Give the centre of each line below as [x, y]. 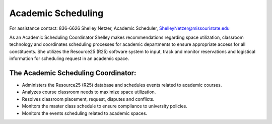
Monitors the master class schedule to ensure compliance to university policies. [105, 106]
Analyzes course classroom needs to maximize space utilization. [89, 92]
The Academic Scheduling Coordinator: [73, 73]
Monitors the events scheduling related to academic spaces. [85, 113]
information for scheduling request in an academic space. [69, 58]
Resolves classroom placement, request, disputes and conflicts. [88, 99]
